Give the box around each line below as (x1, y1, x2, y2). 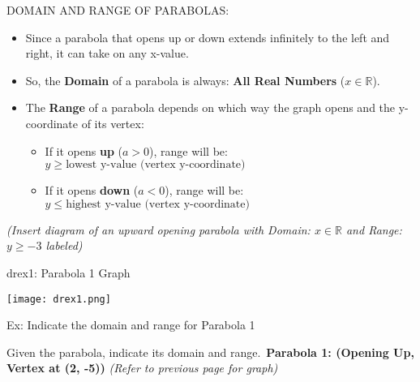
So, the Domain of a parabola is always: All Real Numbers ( (25, 71, 345, 88)
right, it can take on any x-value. (25, 45, 189, 62)
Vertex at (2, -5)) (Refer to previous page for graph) (6, 359, 278, 376)
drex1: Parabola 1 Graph (6, 264, 131, 281)
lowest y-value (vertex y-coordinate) (66, 159, 246, 171)
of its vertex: (81, 114, 144, 131)
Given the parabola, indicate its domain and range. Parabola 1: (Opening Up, (6, 343, 414, 360)
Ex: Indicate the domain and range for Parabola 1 (6, 316, 255, 333)
